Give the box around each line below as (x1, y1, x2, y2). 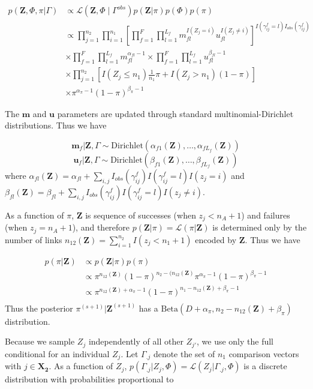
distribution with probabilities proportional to (5, 373, 174, 385)
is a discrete (243, 360, 287, 372)
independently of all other (88, 335, 183, 348)
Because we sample (5, 335, 75, 348)
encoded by (195, 233, 237, 246)
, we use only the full (196, 335, 273, 348)
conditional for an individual (5, 347, 110, 360)
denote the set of (153, 347, 215, 360)
